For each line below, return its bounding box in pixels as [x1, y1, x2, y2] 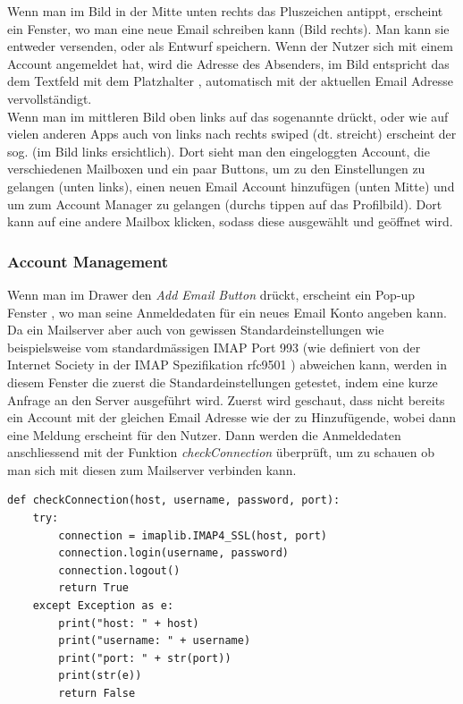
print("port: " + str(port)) [58, 651, 231, 665]
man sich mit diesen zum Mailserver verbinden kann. [7, 460, 297, 479]
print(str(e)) [58, 669, 142, 683]
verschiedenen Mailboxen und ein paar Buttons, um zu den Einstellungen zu [7, 159, 425, 178]
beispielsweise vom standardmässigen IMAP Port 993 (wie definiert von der [7, 337, 421, 356]
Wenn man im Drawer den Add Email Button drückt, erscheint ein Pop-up [7, 284, 416, 303]
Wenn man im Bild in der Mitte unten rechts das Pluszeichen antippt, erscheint [7, 2, 443, 20]
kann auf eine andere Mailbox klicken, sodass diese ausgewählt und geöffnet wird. [7, 212, 453, 231]
